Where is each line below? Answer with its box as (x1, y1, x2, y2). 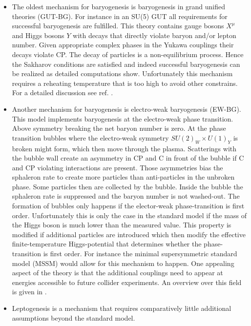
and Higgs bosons (12, 30, 64, 40)
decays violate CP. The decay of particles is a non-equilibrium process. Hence (12, 49, 244, 59)
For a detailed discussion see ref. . (12, 87, 113, 98)
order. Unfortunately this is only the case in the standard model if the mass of (12, 210, 247, 220)
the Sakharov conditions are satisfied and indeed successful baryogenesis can (12, 59, 240, 69)
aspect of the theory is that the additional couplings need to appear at (12, 267, 223, 278)
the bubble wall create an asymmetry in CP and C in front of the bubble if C (12, 153, 244, 163)
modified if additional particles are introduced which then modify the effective (12, 229, 246, 239)
